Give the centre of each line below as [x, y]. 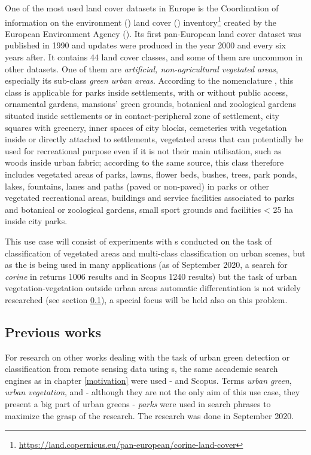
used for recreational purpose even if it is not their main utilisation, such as [143, 150]
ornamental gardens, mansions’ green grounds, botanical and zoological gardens [151, 104]
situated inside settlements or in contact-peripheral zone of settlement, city [142, 115]
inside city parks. [36, 221]
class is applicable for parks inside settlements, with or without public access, [147, 92]
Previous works [53, 332]
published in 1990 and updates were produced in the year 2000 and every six [145, 45]
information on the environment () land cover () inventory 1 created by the [141, 21]
